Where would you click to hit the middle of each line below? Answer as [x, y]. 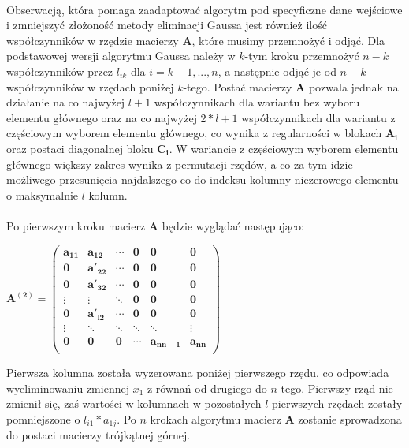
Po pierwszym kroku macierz [76, 225]
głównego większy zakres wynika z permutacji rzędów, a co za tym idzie [180, 164]
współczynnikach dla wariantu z [318, 117]
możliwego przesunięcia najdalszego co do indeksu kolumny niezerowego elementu [203, 179]
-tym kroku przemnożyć [302, 56]
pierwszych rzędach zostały [337, 403]
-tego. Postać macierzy [238, 86]
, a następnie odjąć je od [277, 71]
